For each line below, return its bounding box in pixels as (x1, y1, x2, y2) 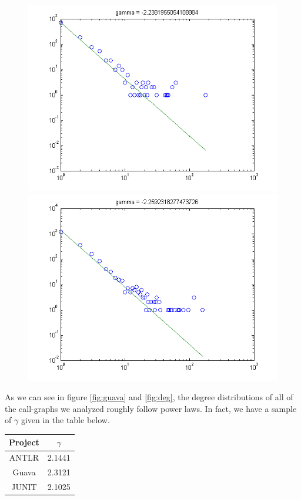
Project (9, 436, 39, 448)
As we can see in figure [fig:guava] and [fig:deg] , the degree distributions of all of (5, 391, 293, 403)
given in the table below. (21, 414, 110, 426)
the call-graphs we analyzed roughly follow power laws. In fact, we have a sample (5, 402, 297, 414)
